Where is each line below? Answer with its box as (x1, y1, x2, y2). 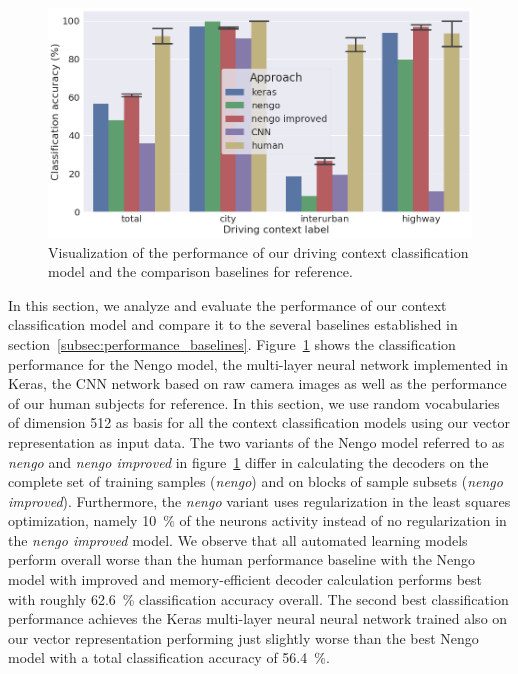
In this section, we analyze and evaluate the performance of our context (8, 294, 447, 315)
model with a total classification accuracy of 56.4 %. (8, 647, 330, 668)
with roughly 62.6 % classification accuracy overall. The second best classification (8, 588, 509, 609)
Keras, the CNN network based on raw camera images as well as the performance (8, 373, 507, 394)
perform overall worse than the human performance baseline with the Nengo (8, 549, 476, 570)
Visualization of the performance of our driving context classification (48, 241, 469, 262)
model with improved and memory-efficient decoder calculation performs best (8, 569, 482, 590)
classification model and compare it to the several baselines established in (8, 314, 458, 335)
